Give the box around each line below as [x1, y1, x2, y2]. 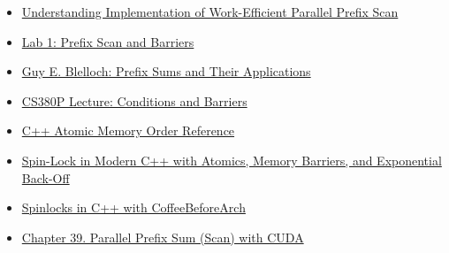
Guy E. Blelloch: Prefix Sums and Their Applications [21, 62, 311, 80]
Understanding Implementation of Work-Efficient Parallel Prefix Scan [21, 3, 399, 20]
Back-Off [21, 168, 70, 187]
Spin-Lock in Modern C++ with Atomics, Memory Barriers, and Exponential [21, 150, 442, 169]
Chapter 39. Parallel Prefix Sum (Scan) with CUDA [21, 227, 304, 246]
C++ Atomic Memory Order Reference [21, 121, 235, 140]
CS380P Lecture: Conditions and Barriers [21, 91, 247, 110]
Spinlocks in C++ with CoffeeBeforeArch [21, 198, 246, 217]
